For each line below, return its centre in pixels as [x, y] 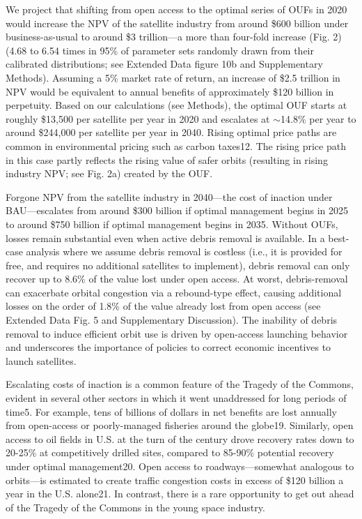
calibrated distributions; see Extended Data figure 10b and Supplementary [164, 64]
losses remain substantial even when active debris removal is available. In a [165, 238]
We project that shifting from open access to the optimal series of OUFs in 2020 [176, 9]
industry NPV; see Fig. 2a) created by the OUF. [109, 173]
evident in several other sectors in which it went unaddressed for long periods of [176, 398]
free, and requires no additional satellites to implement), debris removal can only [178, 265]
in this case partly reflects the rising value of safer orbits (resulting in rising [167, 159]
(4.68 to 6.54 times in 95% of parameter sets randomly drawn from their [160, 50]
